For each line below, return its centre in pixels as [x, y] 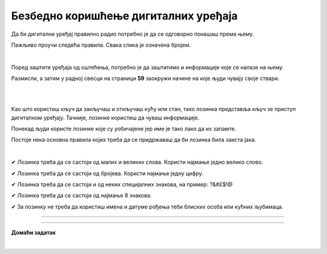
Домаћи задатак [33, 233]
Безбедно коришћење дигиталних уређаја [124, 16]
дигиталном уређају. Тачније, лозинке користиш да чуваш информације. [105, 118]
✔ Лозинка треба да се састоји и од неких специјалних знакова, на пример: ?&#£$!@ [122, 184]
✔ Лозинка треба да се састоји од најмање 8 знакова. [81, 196]
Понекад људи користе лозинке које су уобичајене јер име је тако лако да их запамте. [124, 129]
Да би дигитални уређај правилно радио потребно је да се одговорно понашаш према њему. [133, 34]
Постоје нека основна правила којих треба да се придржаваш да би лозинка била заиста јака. [134, 140]
